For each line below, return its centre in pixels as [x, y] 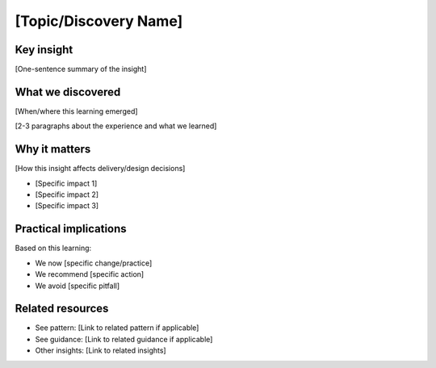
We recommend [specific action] [90, 274]
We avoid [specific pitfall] [78, 286]
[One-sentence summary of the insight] [81, 69]
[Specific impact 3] [67, 206]
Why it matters [53, 149]
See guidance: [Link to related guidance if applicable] [124, 339]
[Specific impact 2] [67, 194]
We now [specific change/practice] [94, 263]
